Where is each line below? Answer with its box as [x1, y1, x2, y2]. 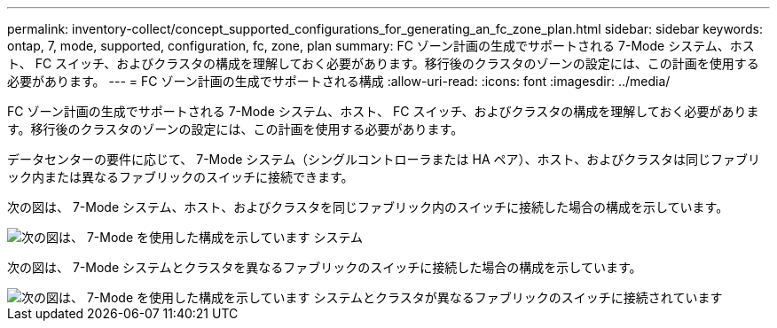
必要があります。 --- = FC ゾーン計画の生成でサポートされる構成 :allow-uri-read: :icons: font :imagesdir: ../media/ [7, 74, 671, 89]
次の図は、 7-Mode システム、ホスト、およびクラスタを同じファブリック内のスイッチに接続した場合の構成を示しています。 [7, 199, 729, 215]
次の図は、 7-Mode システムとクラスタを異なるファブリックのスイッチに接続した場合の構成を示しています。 [7, 260, 642, 275]
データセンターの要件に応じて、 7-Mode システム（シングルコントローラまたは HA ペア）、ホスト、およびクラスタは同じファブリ [7, 152, 760, 167]
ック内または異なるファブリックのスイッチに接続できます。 [7, 169, 354, 184]
